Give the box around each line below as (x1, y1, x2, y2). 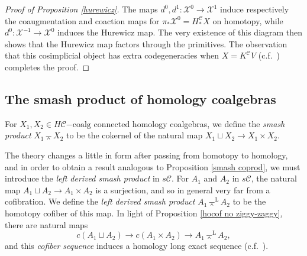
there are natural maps (5, 218, 88, 231)
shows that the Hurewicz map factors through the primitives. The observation (5, 37, 287, 50)
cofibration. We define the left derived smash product (5, 195, 195, 208)
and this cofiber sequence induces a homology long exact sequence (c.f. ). (5, 239, 269, 252)
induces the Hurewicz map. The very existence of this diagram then (57, 26, 303, 38)
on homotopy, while (212, 14, 283, 27)
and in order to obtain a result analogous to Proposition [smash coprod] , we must (5, 160, 300, 173)
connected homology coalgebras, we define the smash (93, 117, 285, 129)
